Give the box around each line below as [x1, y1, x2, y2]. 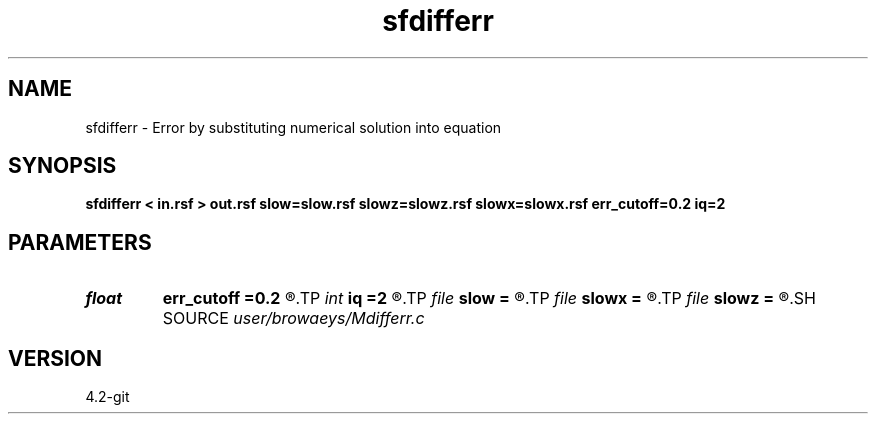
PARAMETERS [8, 229, 152, 255]
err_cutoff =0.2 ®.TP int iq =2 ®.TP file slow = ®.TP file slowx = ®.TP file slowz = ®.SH [162, 288, 816, 309]
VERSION [8, 345, 103, 371]
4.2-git [85, 388, 130, 406]
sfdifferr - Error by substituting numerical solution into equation [85, 118, 502, 136]
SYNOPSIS [8, 153, 117, 179]
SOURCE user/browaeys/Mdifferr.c [162, 308, 425, 329]
